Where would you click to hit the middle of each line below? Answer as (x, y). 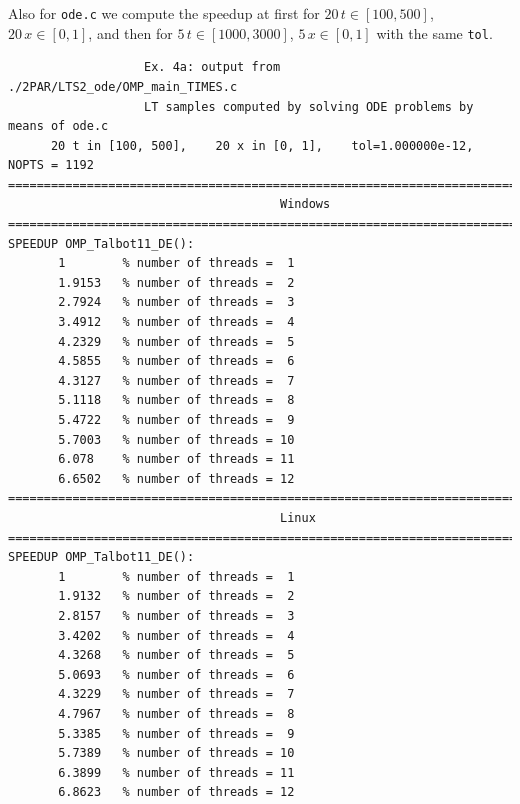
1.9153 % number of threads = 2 (176, 282)
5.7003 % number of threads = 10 (176, 439)
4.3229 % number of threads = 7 (176, 694)
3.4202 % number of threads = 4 (176, 635)
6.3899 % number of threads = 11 (176, 772)
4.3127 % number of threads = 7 (176, 380)
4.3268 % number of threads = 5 (176, 655)
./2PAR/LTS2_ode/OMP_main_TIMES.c (123, 86)
